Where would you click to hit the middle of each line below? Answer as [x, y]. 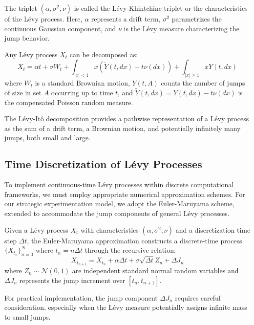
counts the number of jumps [203, 83]
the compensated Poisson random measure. [69, 102]
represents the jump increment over [72, 280]
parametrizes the [197, 19]
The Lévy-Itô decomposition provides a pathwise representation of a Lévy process [127, 119]
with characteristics [110, 229]
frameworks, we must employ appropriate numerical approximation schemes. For [125, 194]
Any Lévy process [31, 54]
